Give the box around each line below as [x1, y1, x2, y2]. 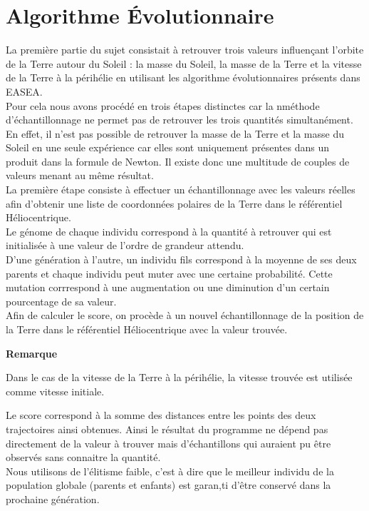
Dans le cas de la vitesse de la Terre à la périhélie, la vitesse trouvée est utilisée [6, 370, 353, 385]
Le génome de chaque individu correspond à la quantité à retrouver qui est [6, 223, 332, 238]
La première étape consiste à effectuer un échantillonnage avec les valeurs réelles [6, 182, 355, 197]
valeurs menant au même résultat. [6, 168, 154, 183]
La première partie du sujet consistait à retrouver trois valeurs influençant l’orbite [6, 42, 364, 57]
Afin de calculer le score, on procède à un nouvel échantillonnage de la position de [6, 308, 364, 323]
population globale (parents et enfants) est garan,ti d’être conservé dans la [6, 477, 331, 492]
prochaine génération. [6, 491, 100, 506]
